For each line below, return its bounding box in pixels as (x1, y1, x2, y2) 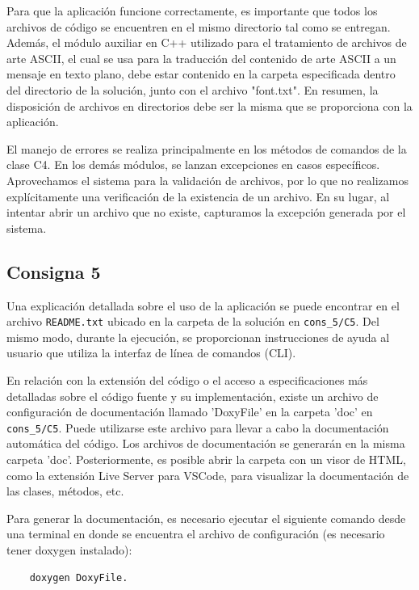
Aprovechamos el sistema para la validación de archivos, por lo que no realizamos (6, 171, 409, 188)
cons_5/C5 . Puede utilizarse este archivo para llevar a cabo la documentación (6, 419, 389, 436)
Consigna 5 (6, 259, 101, 284)
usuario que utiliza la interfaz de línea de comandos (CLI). (6, 344, 296, 361)
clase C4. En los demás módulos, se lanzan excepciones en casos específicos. (6, 156, 380, 173)
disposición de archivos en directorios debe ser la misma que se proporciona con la (6, 97, 413, 114)
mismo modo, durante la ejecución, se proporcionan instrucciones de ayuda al (6, 328, 390, 345)
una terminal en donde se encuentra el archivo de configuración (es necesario (6, 525, 385, 542)
